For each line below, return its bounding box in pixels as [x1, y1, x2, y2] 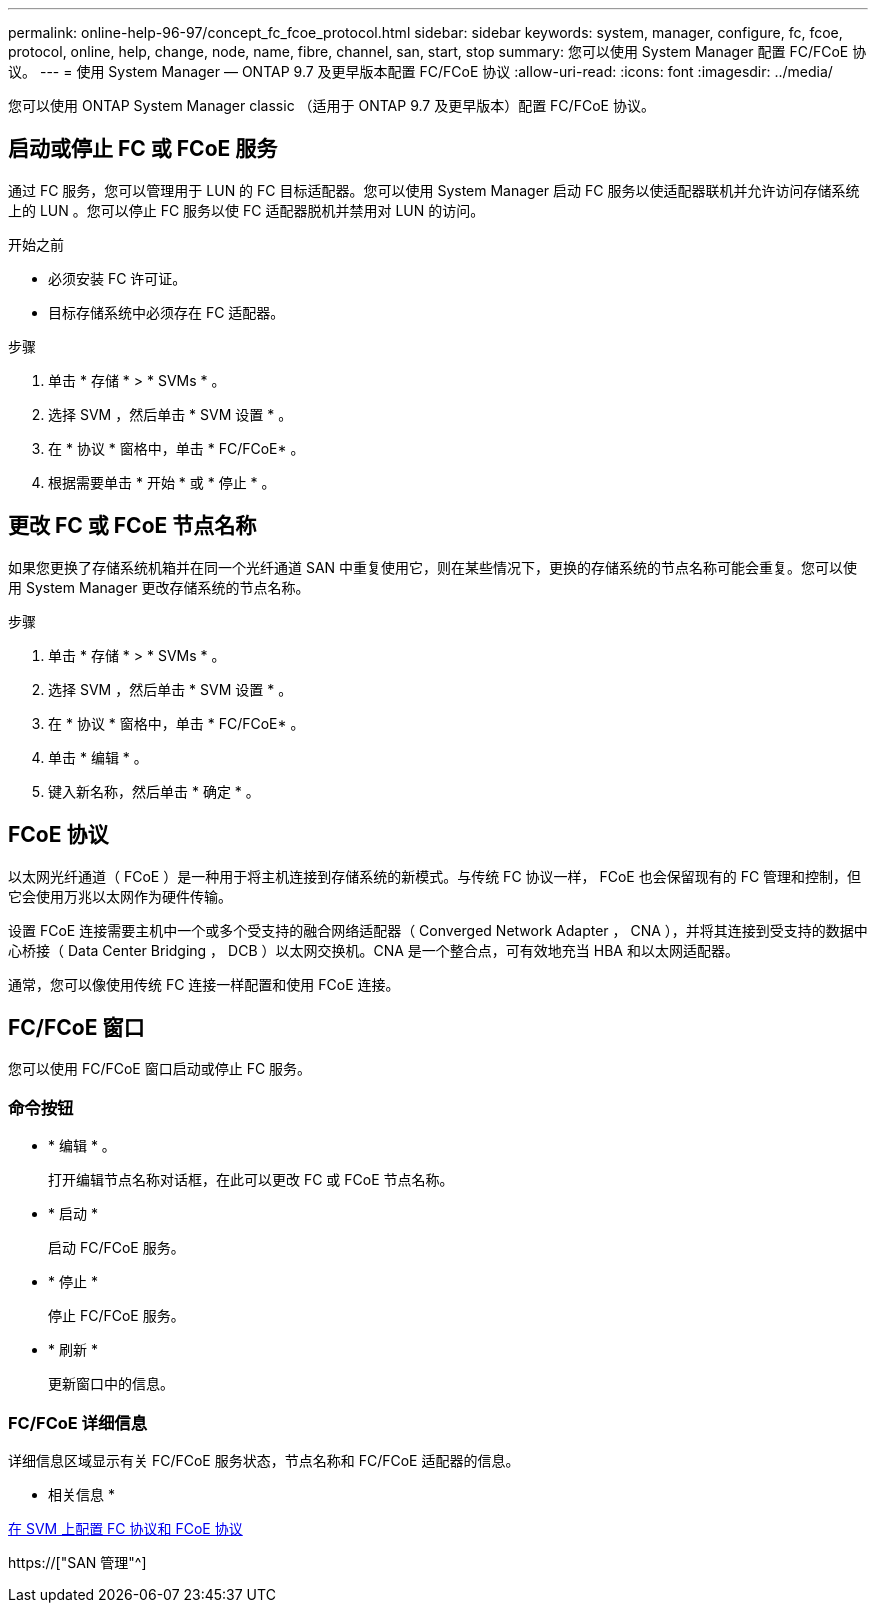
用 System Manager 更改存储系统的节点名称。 [8, 578, 310, 596]
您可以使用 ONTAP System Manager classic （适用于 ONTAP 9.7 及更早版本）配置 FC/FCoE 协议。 [8, 97, 655, 114]
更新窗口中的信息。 [48, 1375, 174, 1393]
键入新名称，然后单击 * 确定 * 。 [48, 782, 260, 800]
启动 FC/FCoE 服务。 [48, 1239, 185, 1257]
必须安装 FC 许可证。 [48, 269, 187, 287]
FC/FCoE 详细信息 [8, 1412, 148, 1433]
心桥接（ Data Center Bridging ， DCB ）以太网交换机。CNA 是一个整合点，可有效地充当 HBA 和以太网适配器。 [8, 941, 739, 959]
